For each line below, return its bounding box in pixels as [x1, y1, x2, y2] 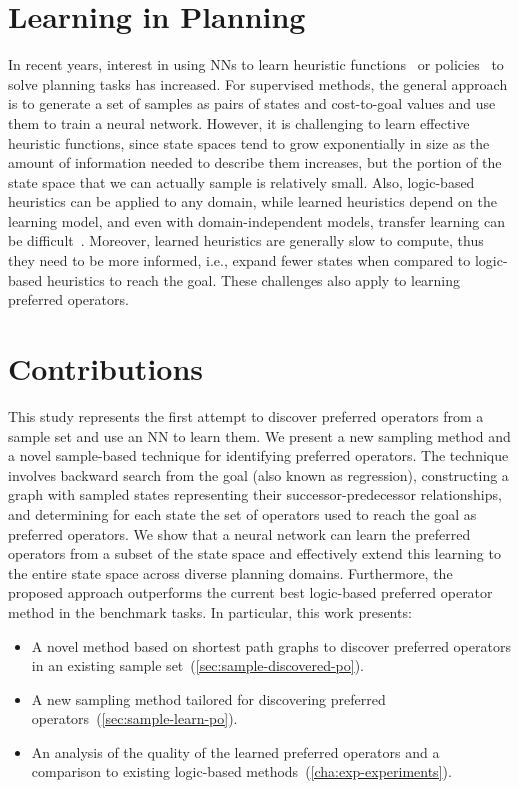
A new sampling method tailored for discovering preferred [31, 688, 386, 709]
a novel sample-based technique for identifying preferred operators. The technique [8, 445, 509, 466]
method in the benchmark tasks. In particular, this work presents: [8, 601, 412, 622]
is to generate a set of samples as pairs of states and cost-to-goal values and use [8, 93, 496, 114]
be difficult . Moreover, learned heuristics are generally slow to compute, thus [8, 230, 484, 251]
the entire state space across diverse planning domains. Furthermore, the [8, 562, 453, 583]
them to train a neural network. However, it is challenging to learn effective [8, 112, 470, 133]
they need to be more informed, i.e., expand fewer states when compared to [8, 250, 471, 271]
